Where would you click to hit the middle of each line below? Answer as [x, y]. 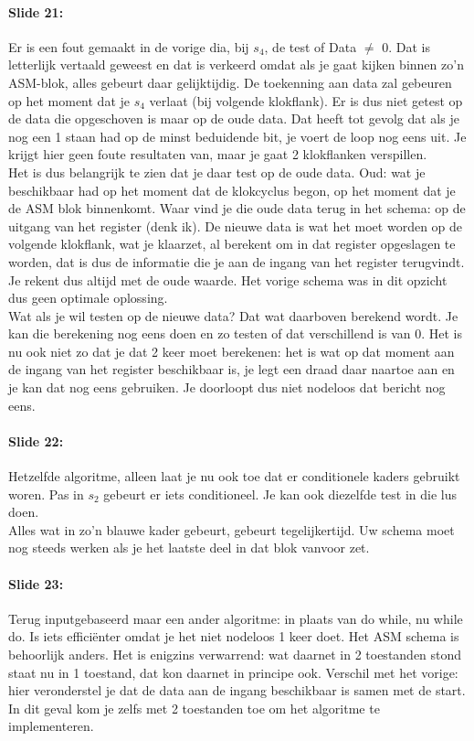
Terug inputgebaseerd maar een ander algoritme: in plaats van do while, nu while [236, 618]
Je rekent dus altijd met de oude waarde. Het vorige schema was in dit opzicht [228, 279]
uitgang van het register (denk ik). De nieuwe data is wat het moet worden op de [236, 226]
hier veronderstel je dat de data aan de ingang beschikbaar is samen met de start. [237, 690]
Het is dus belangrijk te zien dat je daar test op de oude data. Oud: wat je [217, 172]
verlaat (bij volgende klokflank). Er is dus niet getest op [306, 100]
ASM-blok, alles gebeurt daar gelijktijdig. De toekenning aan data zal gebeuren [230, 82]
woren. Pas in [46, 494]
